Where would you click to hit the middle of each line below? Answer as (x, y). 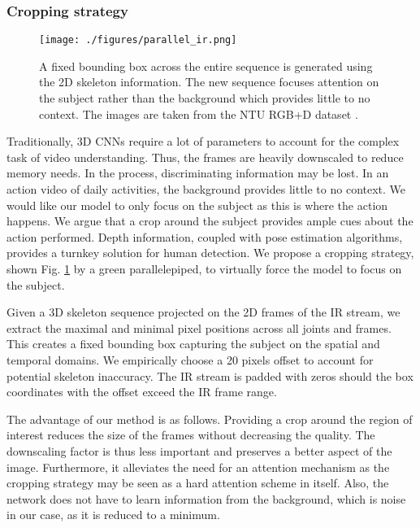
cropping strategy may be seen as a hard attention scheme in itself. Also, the (198, 483)
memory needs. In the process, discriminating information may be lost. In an (198, 173)
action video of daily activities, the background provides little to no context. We (206, 189)
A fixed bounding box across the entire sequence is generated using (206, 65)
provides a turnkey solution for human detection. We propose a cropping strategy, (210, 253)
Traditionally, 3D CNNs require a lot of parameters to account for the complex (203, 141)
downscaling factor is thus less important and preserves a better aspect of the (199, 450)
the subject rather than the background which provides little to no (205, 98)
